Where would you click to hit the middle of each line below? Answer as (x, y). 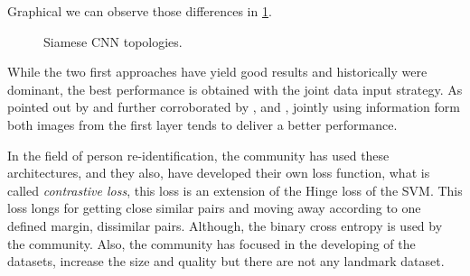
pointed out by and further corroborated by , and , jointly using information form (234, 107)
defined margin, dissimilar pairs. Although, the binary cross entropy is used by (225, 225)
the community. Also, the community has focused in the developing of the (211, 243)
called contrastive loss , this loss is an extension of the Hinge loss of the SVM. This (235, 190)
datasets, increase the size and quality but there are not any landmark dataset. (226, 261)
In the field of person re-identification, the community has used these (198, 155)
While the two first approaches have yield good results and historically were (217, 72)
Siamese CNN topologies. (113, 41)
